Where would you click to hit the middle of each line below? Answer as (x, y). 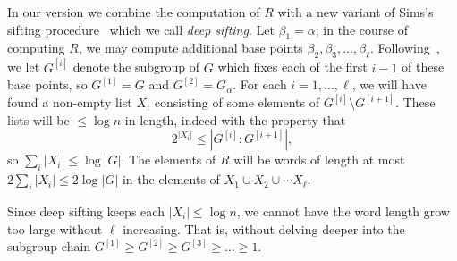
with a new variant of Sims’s (355, 12)
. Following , (405, 48)
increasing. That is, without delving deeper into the (264, 228)
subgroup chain (49, 246)
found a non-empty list (70, 102)
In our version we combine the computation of (134, 12)
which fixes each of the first (292, 67)
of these (423, 67)
